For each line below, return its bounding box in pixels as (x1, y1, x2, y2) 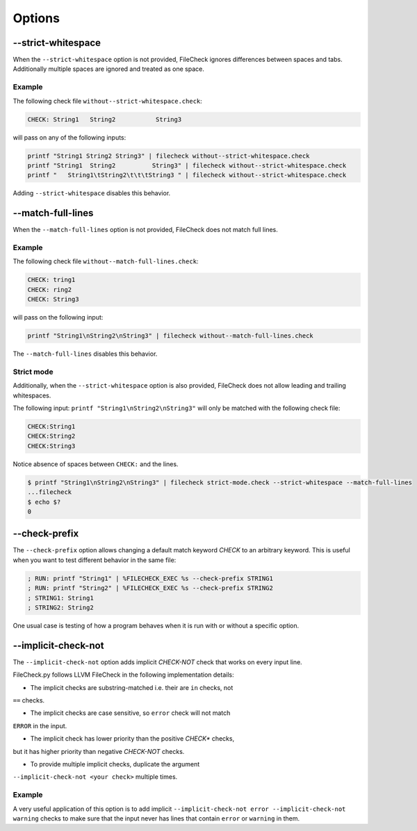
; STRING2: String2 (27, 603, 94, 611)
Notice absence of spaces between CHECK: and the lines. (13, 459, 179, 468)
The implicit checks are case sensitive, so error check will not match (30, 709, 231, 717)
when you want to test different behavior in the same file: (13, 556, 177, 564)
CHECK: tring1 (27, 276, 76, 284)
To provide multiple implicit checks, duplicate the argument (30, 759, 200, 768)
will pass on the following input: (13, 313, 104, 322)
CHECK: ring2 (27, 286, 72, 293)
